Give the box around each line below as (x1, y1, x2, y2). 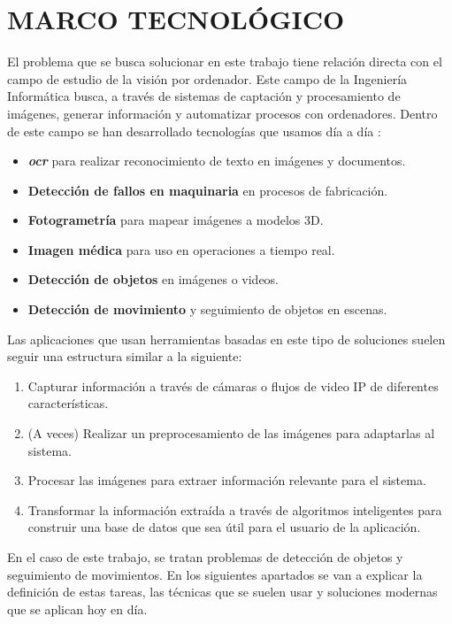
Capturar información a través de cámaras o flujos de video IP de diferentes (27, 376, 439, 395)
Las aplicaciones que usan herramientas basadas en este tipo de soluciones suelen (7, 329, 446, 348)
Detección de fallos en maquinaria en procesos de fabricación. (27, 181, 388, 199)
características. (27, 394, 109, 412)
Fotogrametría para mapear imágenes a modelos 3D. (27, 211, 324, 229)
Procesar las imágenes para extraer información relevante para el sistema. (27, 471, 426, 489)
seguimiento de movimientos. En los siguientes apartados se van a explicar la (7, 565, 423, 583)
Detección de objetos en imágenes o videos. (27, 270, 280, 289)
